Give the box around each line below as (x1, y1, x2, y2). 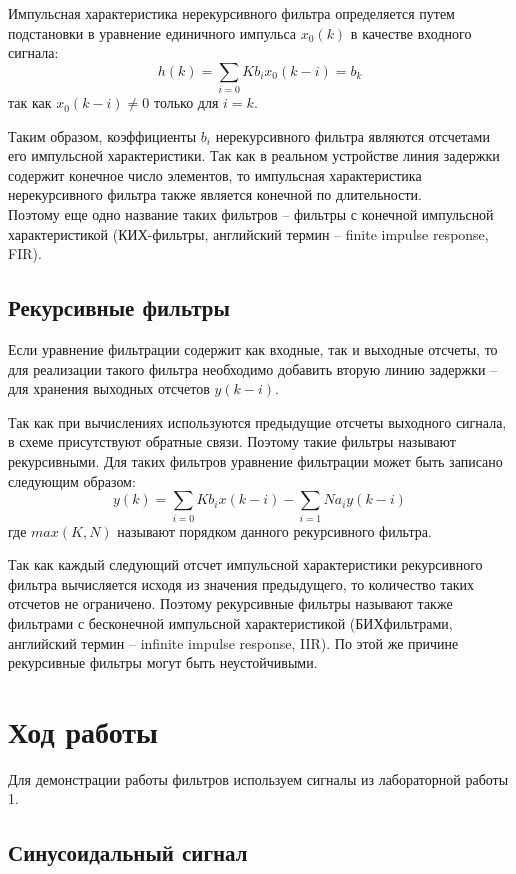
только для (153, 92, 219, 113)
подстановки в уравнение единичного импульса (8, 22, 297, 43)
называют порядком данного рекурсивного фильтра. (117, 520, 432, 541)
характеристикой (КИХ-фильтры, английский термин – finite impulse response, (8, 223, 489, 244)
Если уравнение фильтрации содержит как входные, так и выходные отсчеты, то (8, 339, 498, 360)
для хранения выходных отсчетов (8, 378, 210, 399)
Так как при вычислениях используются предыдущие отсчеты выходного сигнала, (8, 411, 507, 432)
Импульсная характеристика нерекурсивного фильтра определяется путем (8, 3, 455, 23)
